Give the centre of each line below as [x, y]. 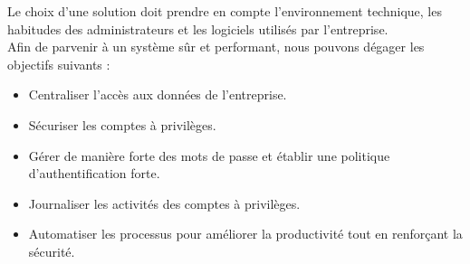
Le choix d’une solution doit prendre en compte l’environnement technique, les [225, 11]
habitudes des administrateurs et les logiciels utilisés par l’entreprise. [198, 28]
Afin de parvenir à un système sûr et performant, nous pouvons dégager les [216, 47]
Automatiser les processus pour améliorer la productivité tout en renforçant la [245, 234]
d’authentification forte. [94, 173]
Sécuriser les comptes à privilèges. [122, 124]
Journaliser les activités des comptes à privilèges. [164, 203]
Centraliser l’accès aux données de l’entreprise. [158, 94]
